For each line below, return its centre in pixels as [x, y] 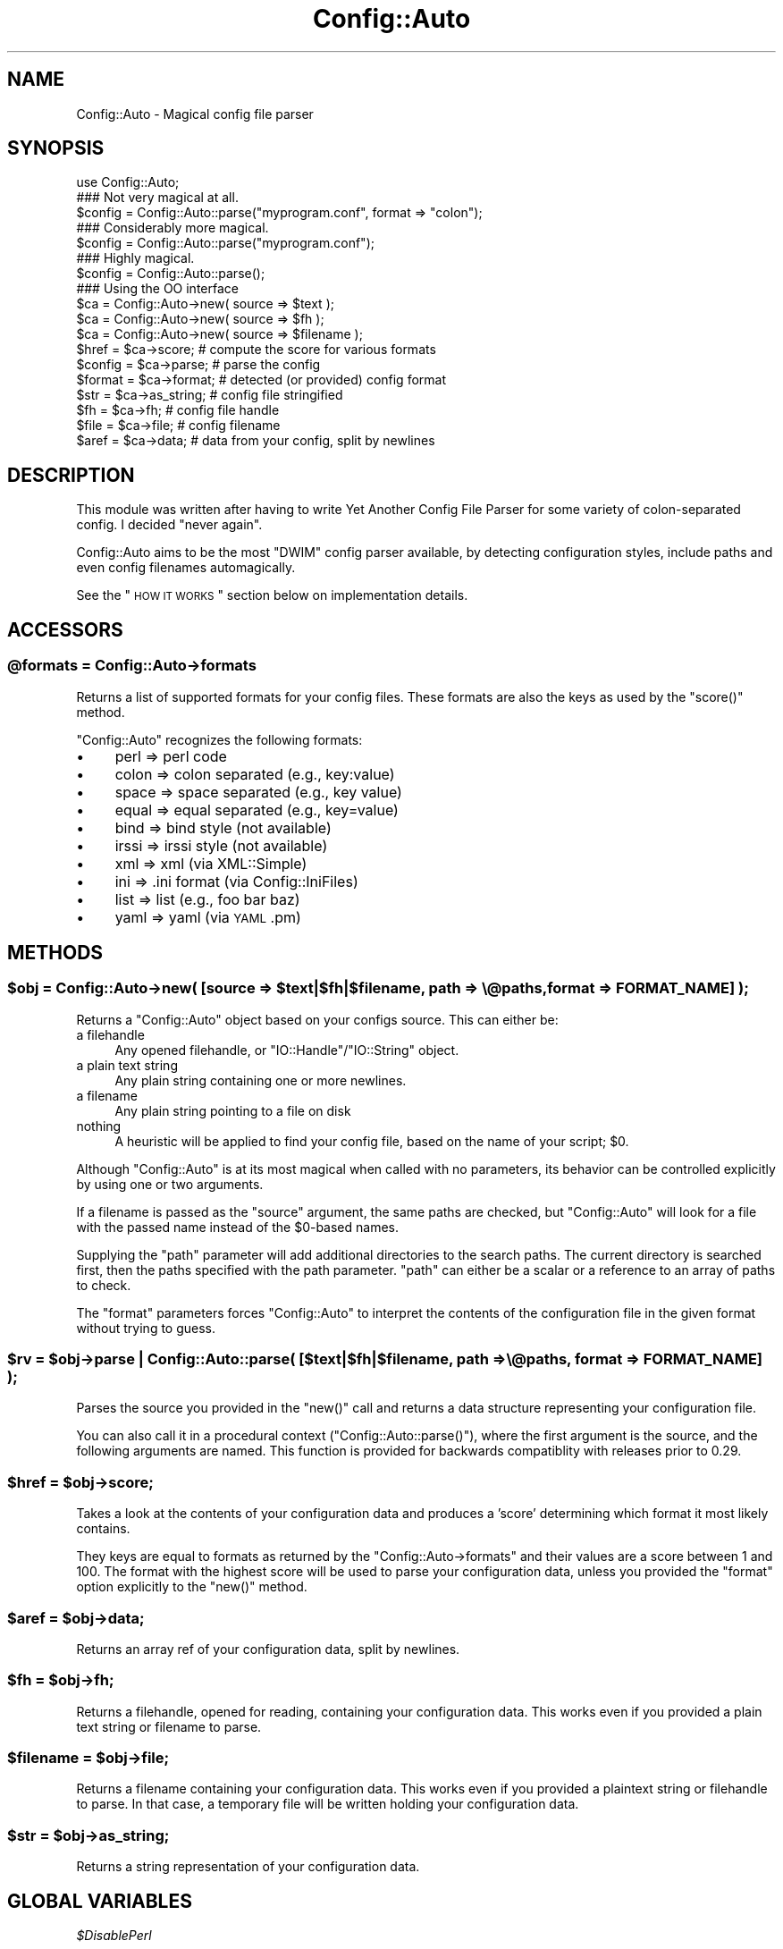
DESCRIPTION [71, 475]
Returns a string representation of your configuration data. [248, 1867]
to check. [104, 1285]
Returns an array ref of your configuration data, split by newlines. [268, 1649]
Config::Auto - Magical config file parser [195, 114]
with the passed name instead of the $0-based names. [238, 1227]
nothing [99, 1126]
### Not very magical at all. [157, 198]
